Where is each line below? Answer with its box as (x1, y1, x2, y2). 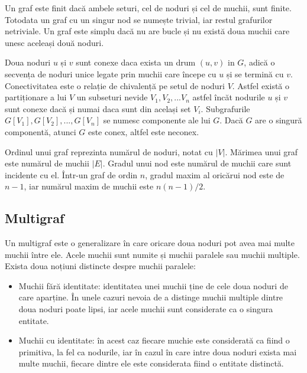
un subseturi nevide (76, 91, 148, 103)
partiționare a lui (5, 91, 67, 103)
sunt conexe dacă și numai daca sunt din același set (5, 102, 191, 114)
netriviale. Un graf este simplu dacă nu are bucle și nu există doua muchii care (5, 25, 290, 37)
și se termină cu (226, 67, 284, 80)
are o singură (255, 114, 302, 126)
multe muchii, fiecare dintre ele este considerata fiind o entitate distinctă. (18, 357, 284, 369)
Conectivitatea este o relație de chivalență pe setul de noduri (5, 79, 225, 91)
